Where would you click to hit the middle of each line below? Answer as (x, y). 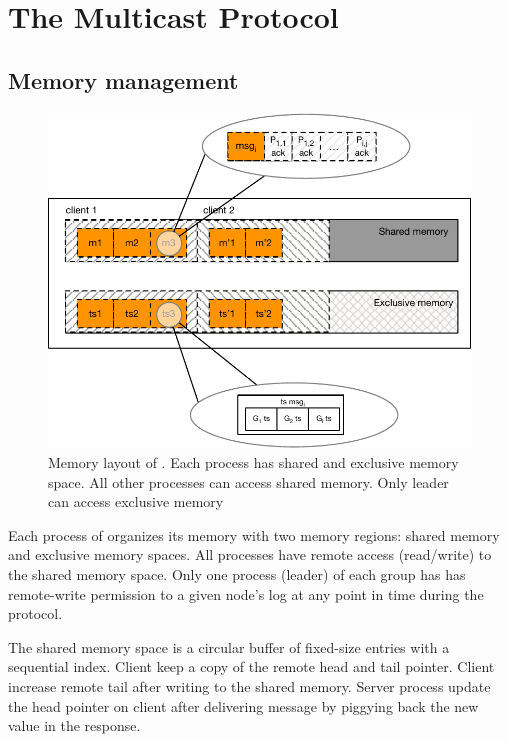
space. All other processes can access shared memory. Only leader (248, 481)
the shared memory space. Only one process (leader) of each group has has (237, 574)
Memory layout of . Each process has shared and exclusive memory (253, 462)
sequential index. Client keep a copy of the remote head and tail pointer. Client (251, 666)
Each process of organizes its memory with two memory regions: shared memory (254, 534)
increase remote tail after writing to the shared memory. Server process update (249, 685)
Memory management (123, 79)
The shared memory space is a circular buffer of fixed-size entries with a (229, 646)
